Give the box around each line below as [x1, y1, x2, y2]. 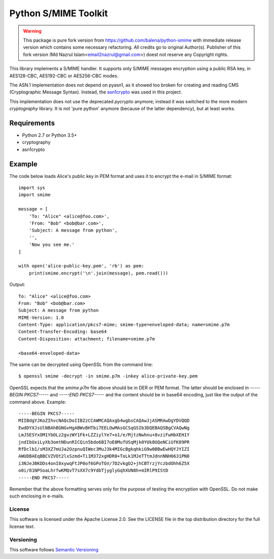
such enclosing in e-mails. [9, 493, 64, 499]
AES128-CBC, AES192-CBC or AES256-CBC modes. [9, 73, 119, 79]
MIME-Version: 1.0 [18, 315, 64, 320]
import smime [18, 192, 51, 198]
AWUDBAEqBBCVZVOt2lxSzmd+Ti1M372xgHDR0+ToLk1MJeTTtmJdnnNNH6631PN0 [18, 453, 190, 459]
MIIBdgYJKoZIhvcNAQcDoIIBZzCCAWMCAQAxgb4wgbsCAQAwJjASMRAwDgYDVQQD [18, 418, 190, 424]
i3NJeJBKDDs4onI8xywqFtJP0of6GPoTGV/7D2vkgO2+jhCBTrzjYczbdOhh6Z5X [18, 460, 190, 466]
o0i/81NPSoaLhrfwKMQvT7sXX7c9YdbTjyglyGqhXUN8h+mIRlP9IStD [18, 468, 168, 474]
